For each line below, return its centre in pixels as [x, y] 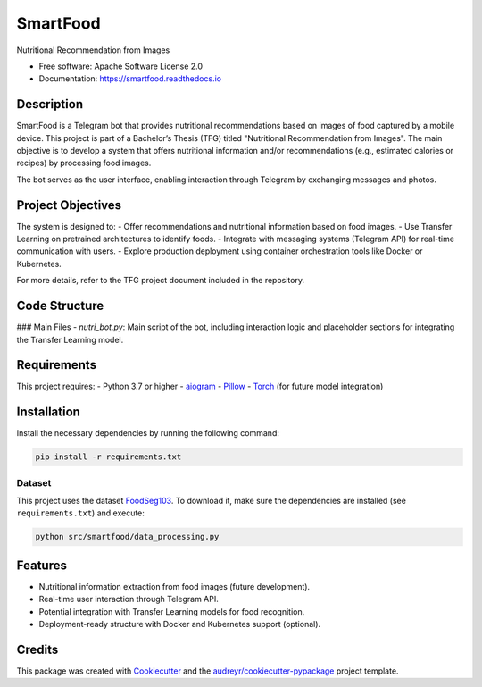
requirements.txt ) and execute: [80, 513]
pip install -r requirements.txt [108, 457]
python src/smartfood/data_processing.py [127, 537]
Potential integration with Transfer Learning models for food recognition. [172, 611]
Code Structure [60, 306]
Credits [37, 649]
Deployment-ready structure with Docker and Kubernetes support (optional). [180, 624]
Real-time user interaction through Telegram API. [129, 599]
